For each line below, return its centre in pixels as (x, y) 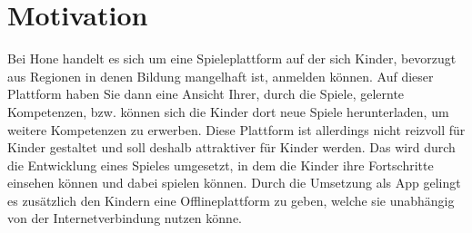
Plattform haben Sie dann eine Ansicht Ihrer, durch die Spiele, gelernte (206, 94)
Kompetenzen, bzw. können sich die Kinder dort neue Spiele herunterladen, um (228, 111)
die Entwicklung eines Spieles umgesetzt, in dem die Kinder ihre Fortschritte (221, 165)
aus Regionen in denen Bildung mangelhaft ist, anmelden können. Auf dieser (221, 76)
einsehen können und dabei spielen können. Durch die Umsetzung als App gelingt (234, 183)
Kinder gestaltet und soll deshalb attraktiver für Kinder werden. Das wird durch (231, 147)
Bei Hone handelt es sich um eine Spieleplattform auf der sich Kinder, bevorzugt (232, 58)
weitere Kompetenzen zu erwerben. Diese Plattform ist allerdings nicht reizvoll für (236, 129)
